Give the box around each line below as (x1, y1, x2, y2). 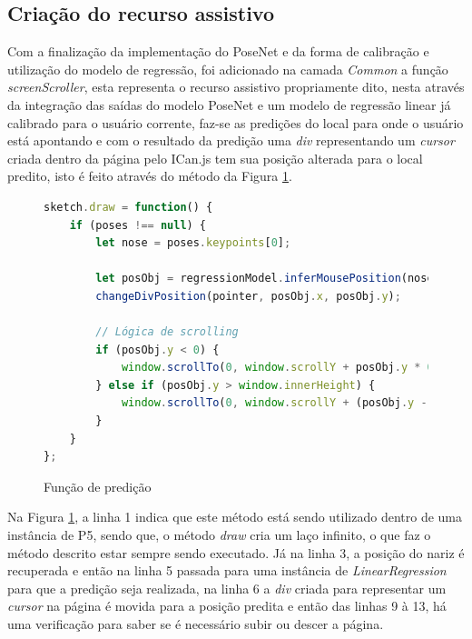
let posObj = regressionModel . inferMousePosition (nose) (95, 272, 440, 285)
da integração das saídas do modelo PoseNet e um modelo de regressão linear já (7, 95, 451, 114)
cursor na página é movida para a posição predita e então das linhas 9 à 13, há (7, 596, 447, 615)
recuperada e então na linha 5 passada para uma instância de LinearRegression (7, 561, 447, 580)
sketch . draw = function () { (44, 200, 213, 214)
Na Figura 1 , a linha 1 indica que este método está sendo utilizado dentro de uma (7, 507, 462, 526)
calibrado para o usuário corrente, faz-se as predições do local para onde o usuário (7, 113, 464, 132)
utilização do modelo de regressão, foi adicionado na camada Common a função (7, 59, 448, 78)
